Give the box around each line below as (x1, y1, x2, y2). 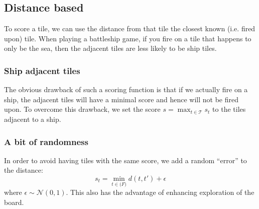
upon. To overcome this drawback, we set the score (4, 104, 161, 114)
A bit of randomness (4, 135, 88, 148)
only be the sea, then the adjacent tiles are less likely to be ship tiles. (4, 43, 217, 53)
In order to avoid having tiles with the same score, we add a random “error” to (4, 155, 247, 165)
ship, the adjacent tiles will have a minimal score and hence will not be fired (4, 94, 238, 104)
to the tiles (212, 104, 246, 114)
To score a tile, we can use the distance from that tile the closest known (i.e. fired (4, 23, 255, 34)
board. (4, 196, 24, 207)
